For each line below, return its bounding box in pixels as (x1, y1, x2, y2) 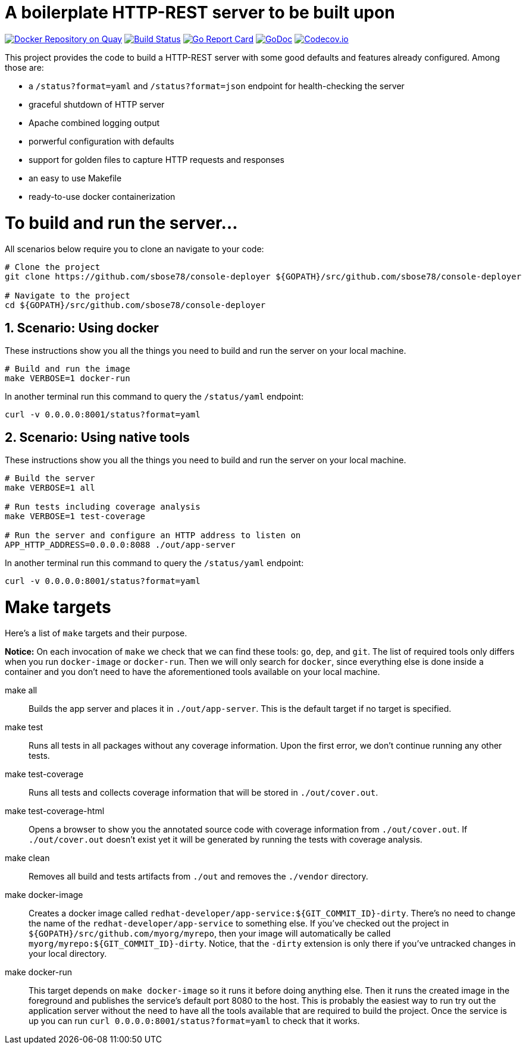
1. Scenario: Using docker (5, 320, 159, 335)
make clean (5, 853, 50, 863)
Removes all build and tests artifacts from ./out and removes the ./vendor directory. (29, 871, 368, 882)
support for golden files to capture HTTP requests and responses (29, 154, 284, 165)
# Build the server (5, 473, 95, 483)
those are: (5, 62, 44, 73)
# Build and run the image (5, 364, 130, 374)
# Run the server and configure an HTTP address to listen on (5, 530, 301, 540)
